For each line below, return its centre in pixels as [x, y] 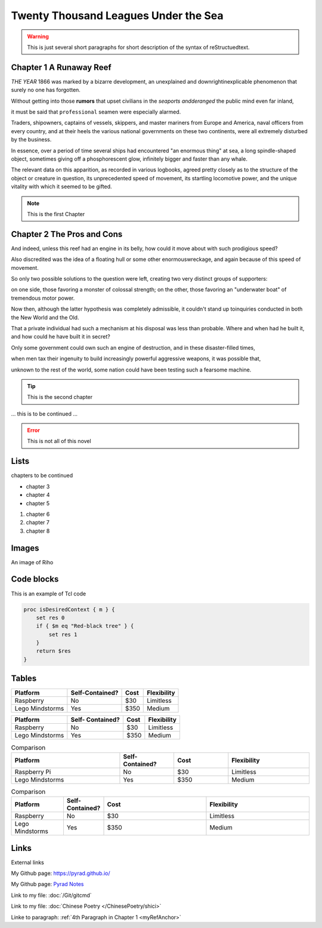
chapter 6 [38, 514]
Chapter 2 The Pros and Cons [67, 234]
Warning [38, 36]
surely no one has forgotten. [46, 90]
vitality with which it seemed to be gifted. [62, 187]
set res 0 [50, 617]
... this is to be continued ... [44, 414]
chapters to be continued [42, 475]
